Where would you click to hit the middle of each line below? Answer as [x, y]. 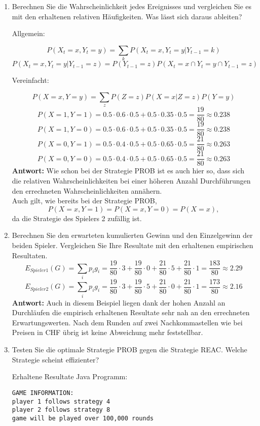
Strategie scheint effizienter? [55, 359]
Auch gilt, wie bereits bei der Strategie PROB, [84, 201]
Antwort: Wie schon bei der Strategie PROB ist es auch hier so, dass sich [128, 171]
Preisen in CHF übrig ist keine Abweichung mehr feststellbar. [107, 332]
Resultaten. [30, 255]
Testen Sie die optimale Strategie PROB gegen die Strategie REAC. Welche [129, 349]
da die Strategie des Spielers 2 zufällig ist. [77, 218]
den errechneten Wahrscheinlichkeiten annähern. [87, 190]
